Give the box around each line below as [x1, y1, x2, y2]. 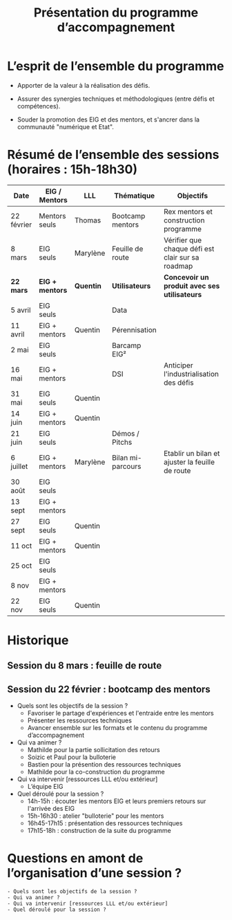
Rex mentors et [163, 207, 213, 216]
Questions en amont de [7, 851, 144, 866]
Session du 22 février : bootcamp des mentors [7, 683, 211, 695]
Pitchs [111, 437, 133, 447]
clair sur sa [163, 252, 200, 262]
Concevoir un [163, 272, 209, 282]
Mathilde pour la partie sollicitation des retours [27, 746, 160, 754]
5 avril [10, 305, 31, 315]
